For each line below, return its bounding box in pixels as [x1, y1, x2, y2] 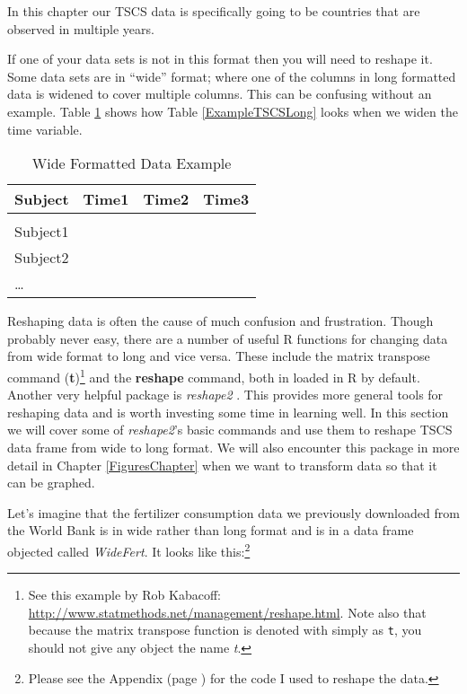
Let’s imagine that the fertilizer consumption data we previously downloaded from [7, 503, 460, 522]
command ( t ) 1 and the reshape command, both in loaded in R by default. [7, 365, 420, 386]
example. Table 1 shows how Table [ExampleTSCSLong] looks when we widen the [7, 101, 458, 120]
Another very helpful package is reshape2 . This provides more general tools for [7, 385, 444, 404]
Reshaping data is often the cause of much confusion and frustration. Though [7, 312, 434, 330]
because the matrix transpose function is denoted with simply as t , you [28, 620, 422, 639]
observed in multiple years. [7, 19, 154, 38]
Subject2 [14, 247, 69, 268]
